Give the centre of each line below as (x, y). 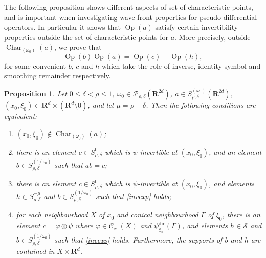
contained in (35, 251)
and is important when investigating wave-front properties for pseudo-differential (131, 17)
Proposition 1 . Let (36, 93)
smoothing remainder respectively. (58, 76)
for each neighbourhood (52, 215)
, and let (101, 105)
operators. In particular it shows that (62, 27)
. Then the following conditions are (201, 105)
